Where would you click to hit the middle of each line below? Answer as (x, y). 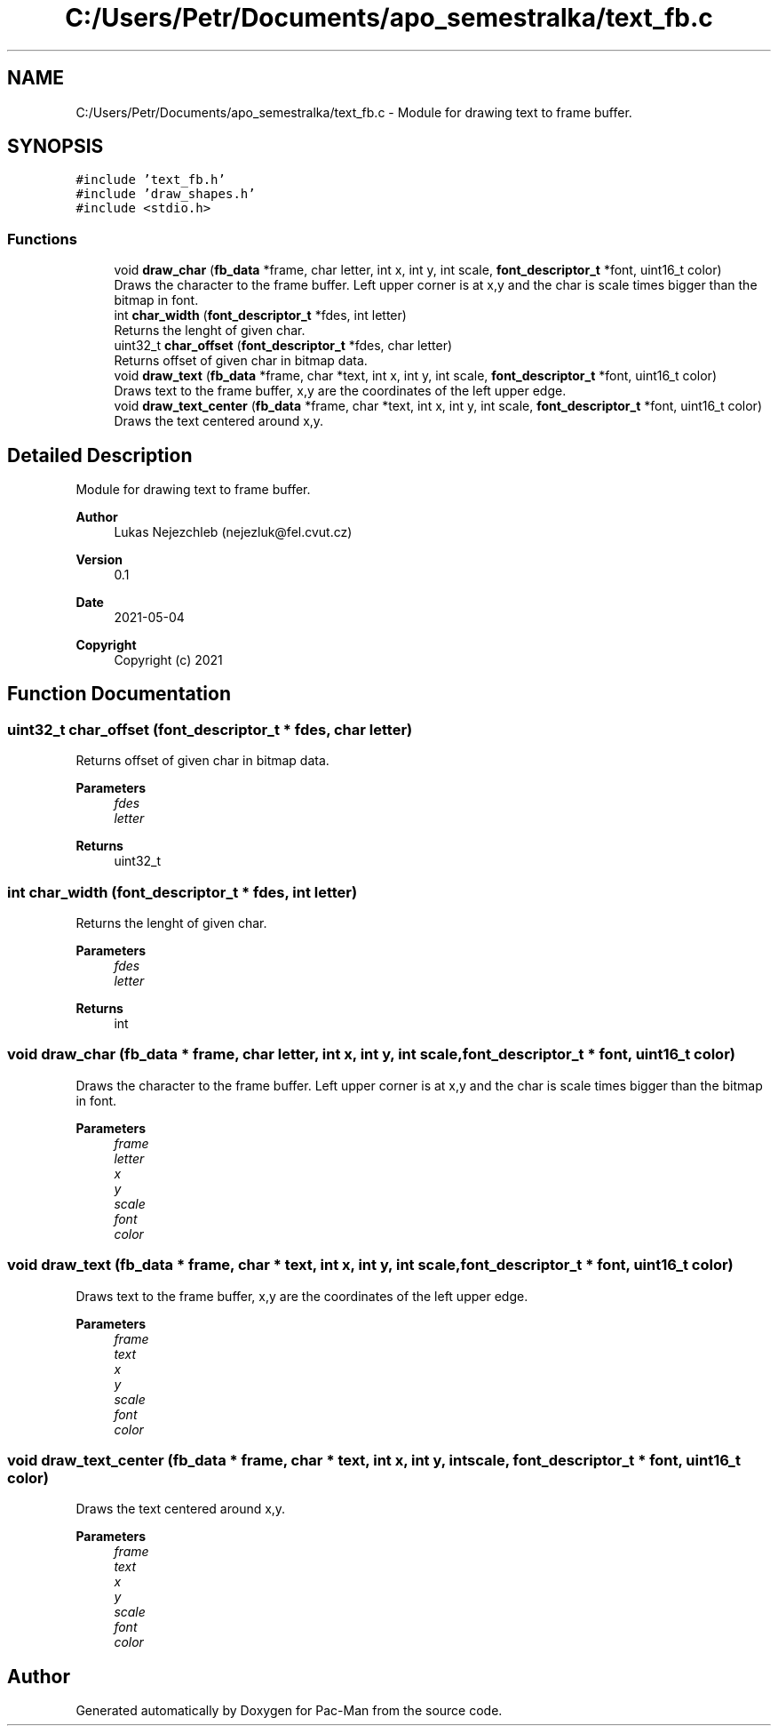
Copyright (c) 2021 (168, 660)
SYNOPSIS (56, 147)
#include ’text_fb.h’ (151, 180)
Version (99, 560)
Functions (42, 239)
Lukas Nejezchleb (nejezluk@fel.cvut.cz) (233, 532)
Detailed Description (100, 455)
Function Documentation (119, 694)
